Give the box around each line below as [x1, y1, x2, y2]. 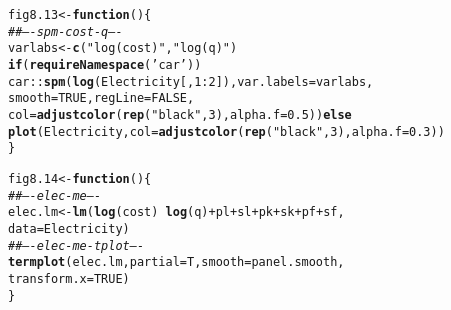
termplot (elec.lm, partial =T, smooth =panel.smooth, [8, 255, 345, 270]
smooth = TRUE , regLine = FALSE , [8, 91, 195, 106]
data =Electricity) [8, 221, 130, 236]
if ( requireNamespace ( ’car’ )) [8, 57, 202, 72]
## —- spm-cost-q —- [8, 24, 123, 39]
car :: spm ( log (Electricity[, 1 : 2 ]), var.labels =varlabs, [8, 74, 374, 89]
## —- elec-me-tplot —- [8, 238, 145, 253]
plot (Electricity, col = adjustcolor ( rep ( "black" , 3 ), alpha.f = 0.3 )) [8, 124, 445, 139]
